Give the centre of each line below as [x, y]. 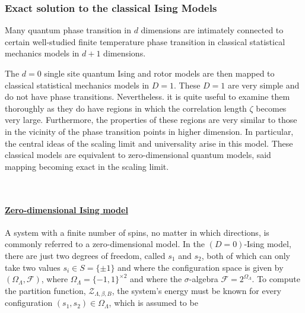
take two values [33, 267]
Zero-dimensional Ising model [66, 209]
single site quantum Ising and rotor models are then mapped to [159, 73]
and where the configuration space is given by [201, 267]
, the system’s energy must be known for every [196, 290]
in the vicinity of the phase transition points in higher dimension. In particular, [149, 131]
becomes [271, 108]
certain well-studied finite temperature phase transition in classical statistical [145, 41]
